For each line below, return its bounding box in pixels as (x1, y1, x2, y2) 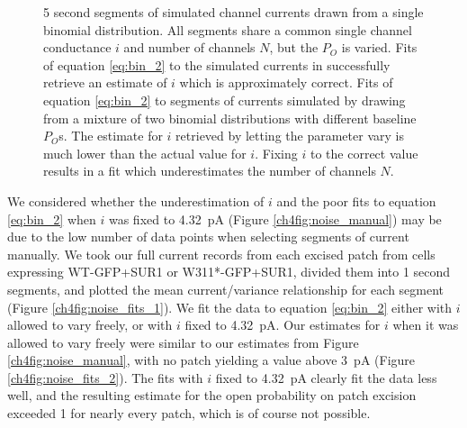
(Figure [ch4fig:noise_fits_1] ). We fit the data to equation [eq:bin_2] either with (7, 297, 453, 316)
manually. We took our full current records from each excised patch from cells (7, 244, 436, 263)
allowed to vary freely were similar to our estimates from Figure (7, 332, 359, 351)
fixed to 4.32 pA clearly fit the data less (215, 368, 437, 387)
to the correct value (310, 143, 418, 162)
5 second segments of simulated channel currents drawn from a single (43, 3, 424, 21)
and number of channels (123, 38, 256, 57)
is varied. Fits (341, 38, 418, 57)
